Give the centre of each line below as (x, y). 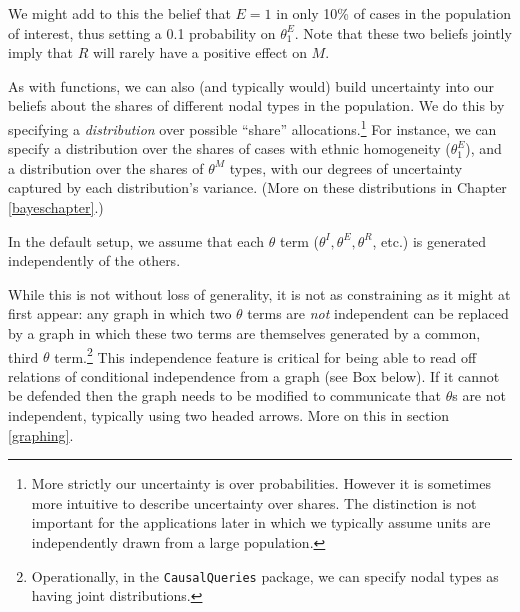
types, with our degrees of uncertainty (346, 167)
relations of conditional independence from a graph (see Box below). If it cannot (254, 375)
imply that (40, 52)
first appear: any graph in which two (120, 313)
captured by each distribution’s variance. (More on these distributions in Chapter (257, 187)
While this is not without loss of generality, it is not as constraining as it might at (259, 293)
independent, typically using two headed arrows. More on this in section (229, 415)
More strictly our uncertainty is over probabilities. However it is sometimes (261, 483)
